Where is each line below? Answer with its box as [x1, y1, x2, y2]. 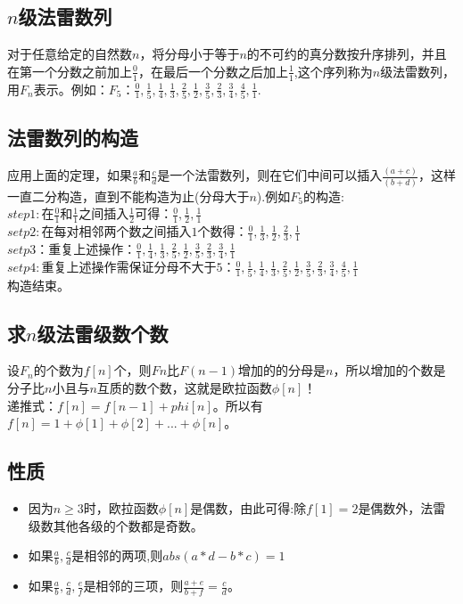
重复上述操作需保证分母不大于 [41, 257, 217, 276]
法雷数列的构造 [7, 124, 138, 151]
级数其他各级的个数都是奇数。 [28, 516, 203, 535]
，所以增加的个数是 [333, 361, 446, 380]
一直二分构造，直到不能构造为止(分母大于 [7, 186, 250, 205]
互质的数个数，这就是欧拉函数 [96, 379, 272, 397]
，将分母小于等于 [139, 45, 240, 63]
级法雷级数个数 [37, 319, 169, 347]
